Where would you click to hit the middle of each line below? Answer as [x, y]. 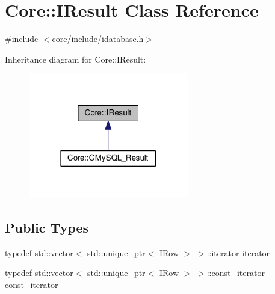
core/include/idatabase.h [98, 39]
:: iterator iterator [238, 252]
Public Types [47, 228]
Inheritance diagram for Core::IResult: [76, 59]
